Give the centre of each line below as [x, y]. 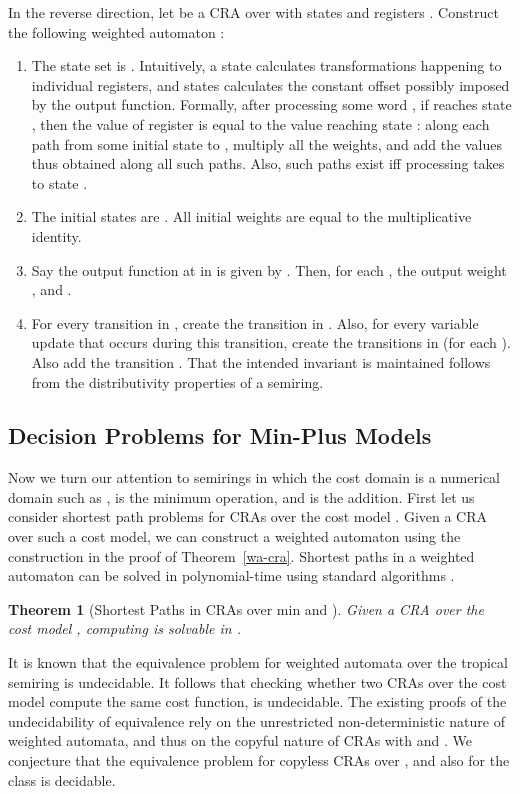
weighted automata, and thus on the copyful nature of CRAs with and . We [240, 740]
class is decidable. [62, 779]
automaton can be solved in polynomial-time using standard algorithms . [231, 575]
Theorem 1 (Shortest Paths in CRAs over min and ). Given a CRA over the [246, 608]
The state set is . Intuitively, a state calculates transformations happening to [266, 65]
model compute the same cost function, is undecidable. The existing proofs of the [257, 701]
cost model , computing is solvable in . [124, 628]
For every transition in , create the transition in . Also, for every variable [255, 322]
